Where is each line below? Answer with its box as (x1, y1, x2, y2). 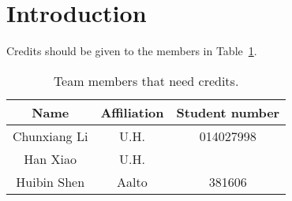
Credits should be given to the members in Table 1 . (6, 43, 257, 59)
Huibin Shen (16, 172, 85, 191)
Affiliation (100, 102, 164, 121)
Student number (176, 102, 280, 121)
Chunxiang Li (13, 126, 88, 145)
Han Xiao (24, 149, 77, 168)
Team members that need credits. (53, 71, 239, 90)
